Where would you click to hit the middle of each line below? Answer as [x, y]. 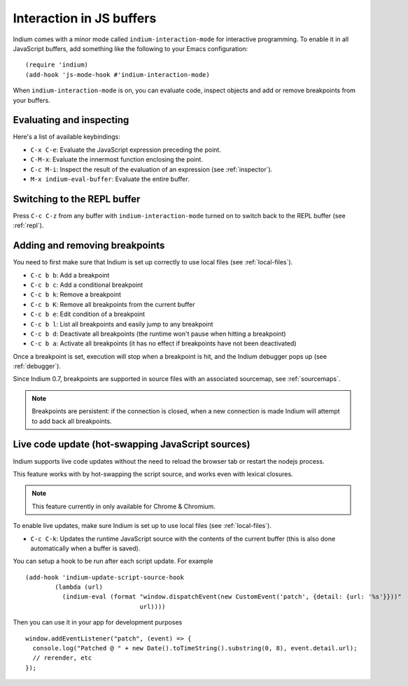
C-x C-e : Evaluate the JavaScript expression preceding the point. [126, 150]
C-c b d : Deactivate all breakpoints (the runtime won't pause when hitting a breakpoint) [158, 334]
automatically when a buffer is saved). [85, 548]
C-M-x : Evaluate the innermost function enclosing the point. [117, 159]
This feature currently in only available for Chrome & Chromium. [124, 506]
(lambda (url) [79, 587]
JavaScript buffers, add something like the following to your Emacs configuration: [131, 48]
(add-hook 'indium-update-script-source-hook [105, 577]
